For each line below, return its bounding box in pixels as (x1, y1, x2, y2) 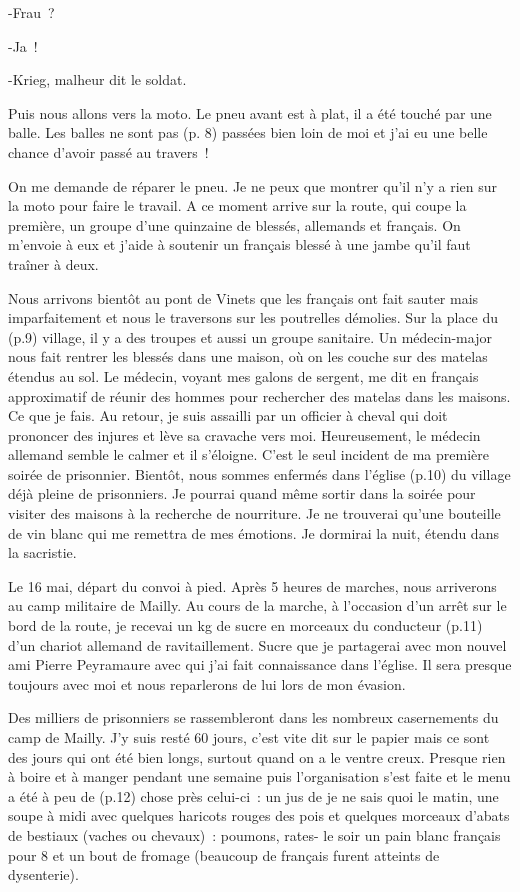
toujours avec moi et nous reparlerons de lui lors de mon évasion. (8, 673, 406, 694)
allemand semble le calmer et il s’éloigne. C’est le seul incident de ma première (8, 444, 489, 465)
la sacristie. (8, 542, 77, 563)
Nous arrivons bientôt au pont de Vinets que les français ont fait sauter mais (8, 287, 479, 308)
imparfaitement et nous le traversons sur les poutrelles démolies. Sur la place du (8, 307, 498, 328)
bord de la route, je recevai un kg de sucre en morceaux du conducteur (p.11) (8, 615, 483, 636)
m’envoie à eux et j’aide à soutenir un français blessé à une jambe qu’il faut (8, 234, 471, 255)
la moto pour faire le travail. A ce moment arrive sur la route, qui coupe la (8, 195, 467, 216)
